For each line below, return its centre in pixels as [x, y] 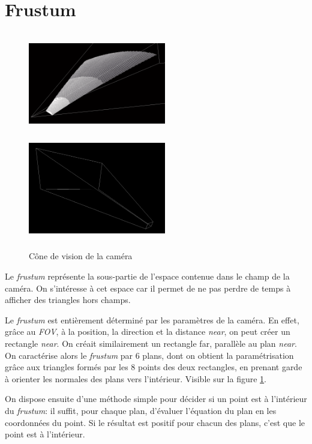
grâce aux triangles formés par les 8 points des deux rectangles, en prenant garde [154, 367]
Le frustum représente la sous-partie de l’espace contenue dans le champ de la [147, 276]
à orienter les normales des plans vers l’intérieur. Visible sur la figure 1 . [136, 378]
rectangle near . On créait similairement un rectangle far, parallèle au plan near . [151, 343]
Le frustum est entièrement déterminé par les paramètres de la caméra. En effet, [152, 319]
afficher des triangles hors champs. [68, 300]
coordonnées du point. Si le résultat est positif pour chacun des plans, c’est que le [155, 422]
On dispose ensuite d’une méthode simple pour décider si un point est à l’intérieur [156, 399]
